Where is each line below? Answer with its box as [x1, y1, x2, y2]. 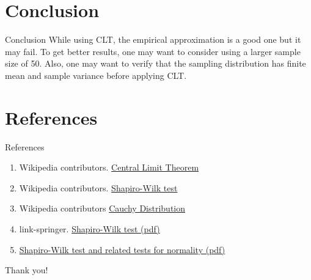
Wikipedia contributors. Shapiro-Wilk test [19, 181, 178, 194]
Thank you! [5, 263, 48, 276]
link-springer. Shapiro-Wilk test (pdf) [19, 223, 160, 235]
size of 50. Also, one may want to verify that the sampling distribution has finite [5, 57, 306, 70]
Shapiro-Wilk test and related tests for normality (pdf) [19, 243, 225, 256]
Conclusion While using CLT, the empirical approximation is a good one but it [5, 33, 301, 46]
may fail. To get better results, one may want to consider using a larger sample [5, 45, 301, 57]
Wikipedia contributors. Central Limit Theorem [19, 161, 199, 174]
